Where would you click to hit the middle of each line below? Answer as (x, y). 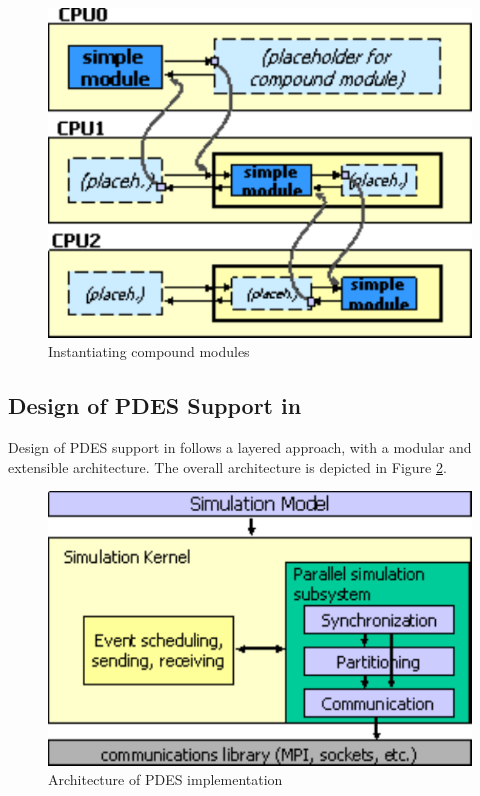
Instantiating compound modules (149, 351)
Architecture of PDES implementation (165, 779)
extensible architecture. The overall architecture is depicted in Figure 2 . (227, 466)
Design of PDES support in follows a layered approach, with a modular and (240, 446)
